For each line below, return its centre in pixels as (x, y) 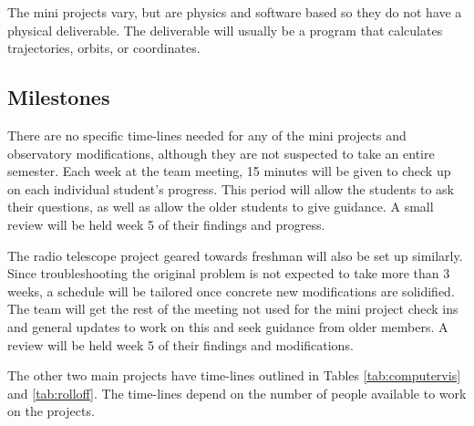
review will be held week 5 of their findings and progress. (166, 224)
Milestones (59, 97)
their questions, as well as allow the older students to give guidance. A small (221, 207)
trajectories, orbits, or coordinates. (104, 48)
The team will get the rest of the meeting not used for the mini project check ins (233, 309)
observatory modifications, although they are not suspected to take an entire (221, 153)
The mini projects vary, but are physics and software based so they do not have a (235, 12)
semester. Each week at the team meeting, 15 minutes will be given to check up (229, 171)
